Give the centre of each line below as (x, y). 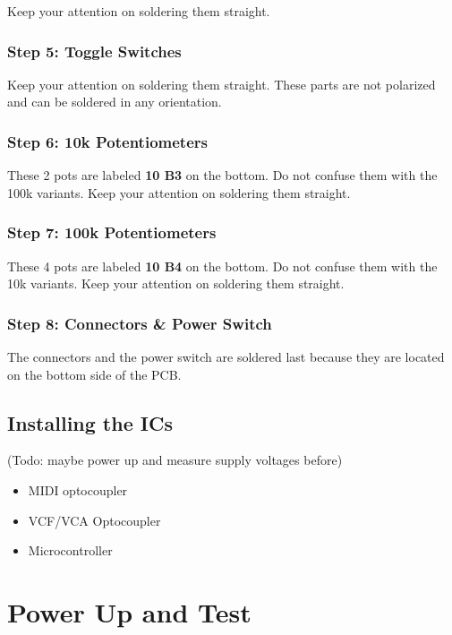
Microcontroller (70, 550)
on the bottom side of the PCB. (94, 374)
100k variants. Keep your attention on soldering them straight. (179, 192)
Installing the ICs (90, 422)
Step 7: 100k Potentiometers (112, 232)
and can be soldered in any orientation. (115, 102)
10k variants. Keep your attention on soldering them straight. (176, 283)
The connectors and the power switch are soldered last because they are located (226, 357)
